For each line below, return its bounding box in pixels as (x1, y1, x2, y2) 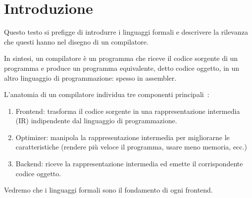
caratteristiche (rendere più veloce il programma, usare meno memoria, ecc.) (15, 142, 247, 152)
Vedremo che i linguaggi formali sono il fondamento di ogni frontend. (4, 185, 213, 195)
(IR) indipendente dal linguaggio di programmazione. (15, 115, 177, 126)
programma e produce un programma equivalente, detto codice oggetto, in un (4, 62, 240, 73)
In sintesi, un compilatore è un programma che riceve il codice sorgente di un (4, 53, 238, 63)
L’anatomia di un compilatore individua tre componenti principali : (4, 89, 209, 99)
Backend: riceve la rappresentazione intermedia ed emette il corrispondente (15, 158, 243, 169)
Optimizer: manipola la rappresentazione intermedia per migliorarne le (15, 132, 230, 142)
